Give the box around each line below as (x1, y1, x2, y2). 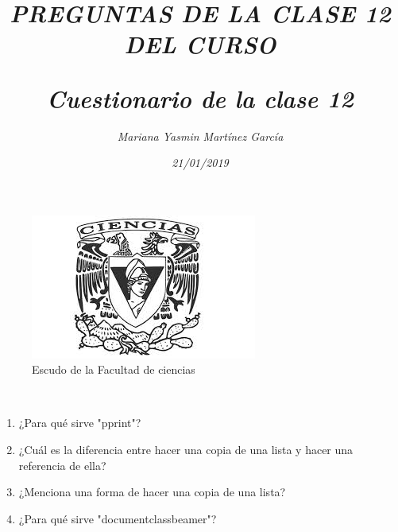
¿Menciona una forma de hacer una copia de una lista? (18, 483, 286, 500)
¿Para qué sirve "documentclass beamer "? (18, 510, 217, 526)
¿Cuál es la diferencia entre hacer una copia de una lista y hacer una (18, 441, 354, 458)
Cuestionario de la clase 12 (47, 81, 354, 115)
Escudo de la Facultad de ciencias (32, 361, 195, 378)
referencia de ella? (18, 456, 106, 473)
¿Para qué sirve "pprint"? (18, 414, 141, 431)
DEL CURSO (124, 28, 276, 61)
